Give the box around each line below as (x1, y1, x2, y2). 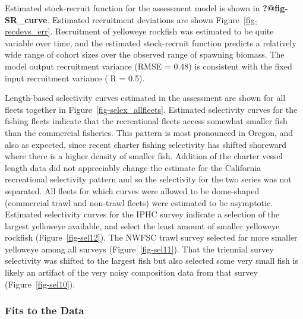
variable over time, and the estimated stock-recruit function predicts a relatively (5, 36, 296, 49)
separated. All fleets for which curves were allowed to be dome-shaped (5, 184, 260, 197)
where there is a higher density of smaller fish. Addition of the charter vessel (5, 150, 283, 162)
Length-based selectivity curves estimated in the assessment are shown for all (5, 91, 286, 104)
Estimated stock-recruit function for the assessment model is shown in (5, 2, 260, 14)
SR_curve (5, 13, 48, 26)
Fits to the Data (5, 303, 84, 318)
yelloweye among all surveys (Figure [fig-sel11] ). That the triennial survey (5, 242, 274, 255)
